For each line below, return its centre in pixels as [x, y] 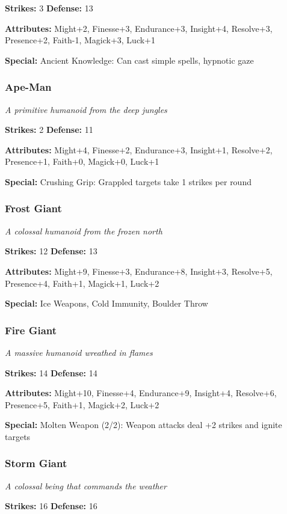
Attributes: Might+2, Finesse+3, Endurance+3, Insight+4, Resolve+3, [139, 28]
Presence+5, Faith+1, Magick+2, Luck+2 [82, 404]
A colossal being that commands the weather [86, 485]
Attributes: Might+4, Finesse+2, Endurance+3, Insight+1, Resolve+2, [139, 149]
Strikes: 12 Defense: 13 [51, 251]
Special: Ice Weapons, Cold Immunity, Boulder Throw [106, 303]
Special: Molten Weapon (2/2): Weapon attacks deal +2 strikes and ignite [143, 425]
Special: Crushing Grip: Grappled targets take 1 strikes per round [128, 181]
